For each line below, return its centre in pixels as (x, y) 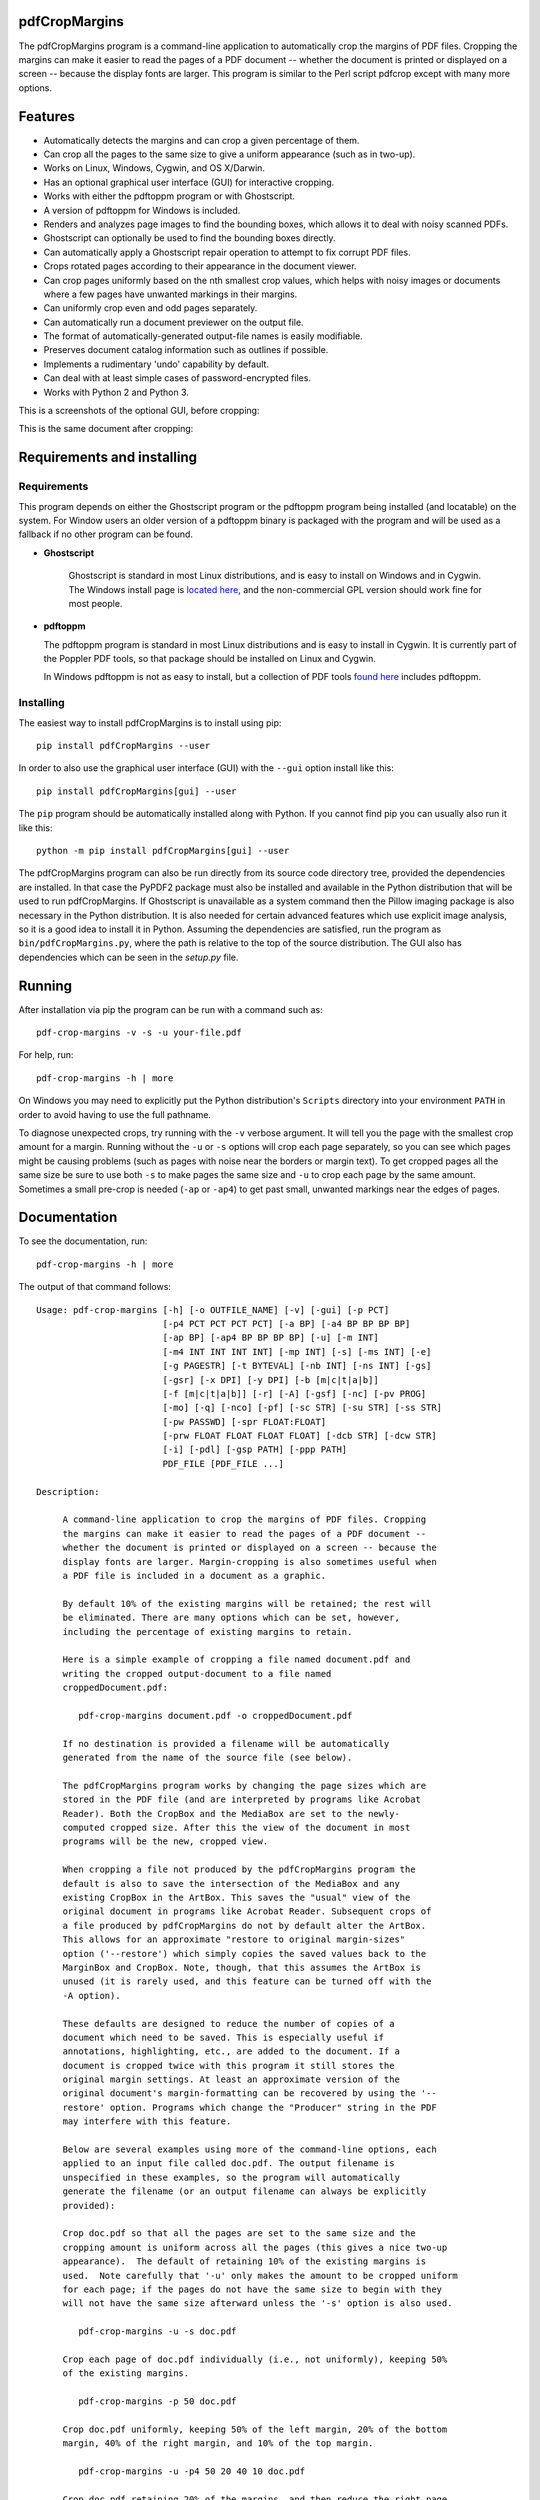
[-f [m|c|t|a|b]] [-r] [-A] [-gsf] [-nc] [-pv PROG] (294, 1393)
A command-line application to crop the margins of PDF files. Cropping (244, 1519)
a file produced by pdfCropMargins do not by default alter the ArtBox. (244, 1925)
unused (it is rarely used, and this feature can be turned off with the (247, 1981)
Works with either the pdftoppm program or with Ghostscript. (169, 196)
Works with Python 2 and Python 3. (116, 392)
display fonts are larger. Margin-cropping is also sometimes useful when (249, 1561)
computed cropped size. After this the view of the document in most (236, 1828)
